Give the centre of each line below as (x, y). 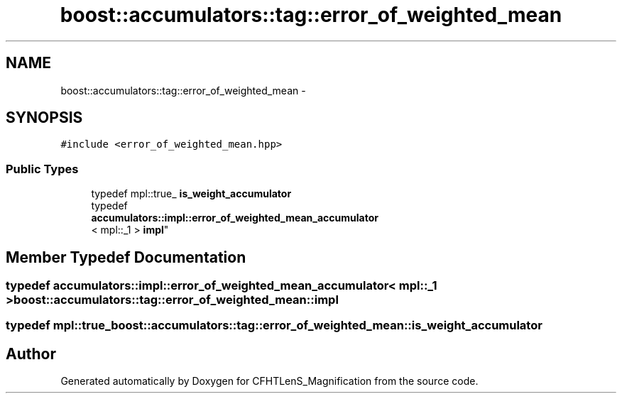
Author (31, 354)
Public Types (42, 169)
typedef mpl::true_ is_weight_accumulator (191, 194)
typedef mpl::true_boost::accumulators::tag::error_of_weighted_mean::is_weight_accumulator (274, 326)
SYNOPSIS (44, 118)
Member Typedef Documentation (126, 257)
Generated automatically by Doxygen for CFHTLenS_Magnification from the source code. (269, 381)
